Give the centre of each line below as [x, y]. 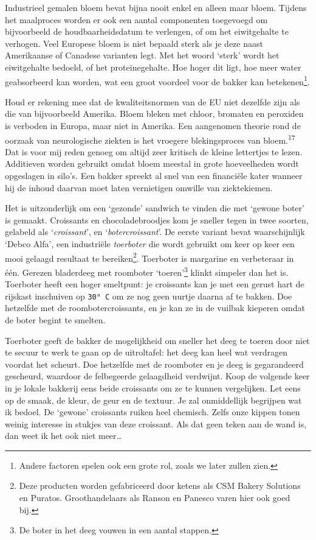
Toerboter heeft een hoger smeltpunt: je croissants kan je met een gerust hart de [155, 284]
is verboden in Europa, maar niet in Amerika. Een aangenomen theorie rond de [153, 125]
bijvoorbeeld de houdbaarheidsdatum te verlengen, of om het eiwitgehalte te [147, 31]
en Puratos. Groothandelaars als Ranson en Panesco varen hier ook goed [155, 498]
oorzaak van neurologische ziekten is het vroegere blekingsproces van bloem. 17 [150, 139]
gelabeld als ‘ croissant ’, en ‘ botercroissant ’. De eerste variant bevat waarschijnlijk [155, 232]
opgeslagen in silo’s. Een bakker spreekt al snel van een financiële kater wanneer [154, 176]
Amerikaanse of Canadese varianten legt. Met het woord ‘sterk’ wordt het [142, 55]
